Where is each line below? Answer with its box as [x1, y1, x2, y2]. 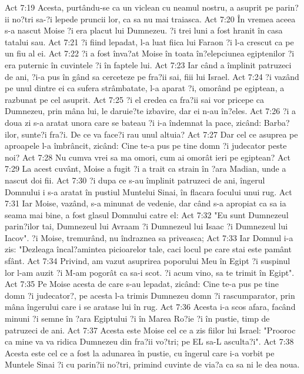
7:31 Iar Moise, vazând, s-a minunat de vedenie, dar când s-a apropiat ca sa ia [5, 197, 286, 209]
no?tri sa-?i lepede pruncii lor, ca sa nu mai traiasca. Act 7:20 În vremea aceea [12, 12, 296, 25]
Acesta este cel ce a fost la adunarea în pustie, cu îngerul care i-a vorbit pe [5, 346, 275, 359]
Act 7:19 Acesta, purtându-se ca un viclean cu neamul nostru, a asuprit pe [5, 1, 273, 13]
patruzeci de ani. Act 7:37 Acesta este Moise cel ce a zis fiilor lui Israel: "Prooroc [5, 323, 296, 336]
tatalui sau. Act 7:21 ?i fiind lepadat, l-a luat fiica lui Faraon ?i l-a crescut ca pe [5, 35, 294, 48]
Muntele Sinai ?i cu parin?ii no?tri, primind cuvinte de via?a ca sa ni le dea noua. [5, 358, 300, 370]
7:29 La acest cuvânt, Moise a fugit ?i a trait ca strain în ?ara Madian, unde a [5, 162, 286, 175]
